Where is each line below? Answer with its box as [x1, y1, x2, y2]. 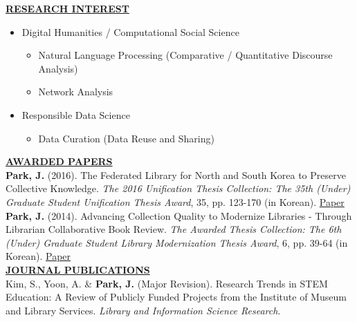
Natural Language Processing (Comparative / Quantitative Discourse [38, 48, 333, 62]
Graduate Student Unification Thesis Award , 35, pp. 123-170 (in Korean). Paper [6, 194, 345, 209]
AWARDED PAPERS [6, 154, 113, 169]
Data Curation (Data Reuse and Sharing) [38, 131, 214, 145]
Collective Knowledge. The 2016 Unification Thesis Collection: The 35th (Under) [6, 181, 351, 196]
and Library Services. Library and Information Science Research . [6, 303, 281, 317]
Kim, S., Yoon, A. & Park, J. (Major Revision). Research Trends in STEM [6, 276, 328, 290]
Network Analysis [38, 84, 113, 99]
